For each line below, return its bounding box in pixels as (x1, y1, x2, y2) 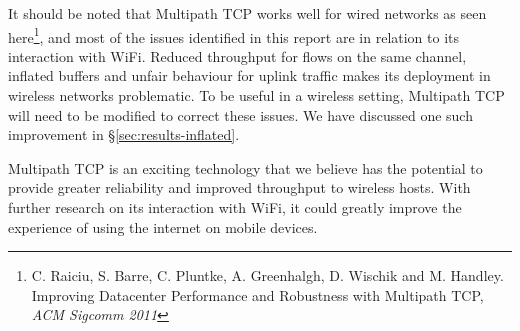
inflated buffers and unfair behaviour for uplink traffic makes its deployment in (8, 65, 491, 86)
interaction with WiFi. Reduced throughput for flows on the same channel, (8, 45, 467, 66)
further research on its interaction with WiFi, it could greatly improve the (8, 197, 462, 217)
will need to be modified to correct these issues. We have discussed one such (8, 104, 473, 125)
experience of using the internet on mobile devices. (8, 216, 318, 237)
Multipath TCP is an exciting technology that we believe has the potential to (8, 157, 483, 178)
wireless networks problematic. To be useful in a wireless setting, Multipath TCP (8, 85, 505, 106)
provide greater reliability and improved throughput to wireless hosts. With (8, 177, 471, 198)
